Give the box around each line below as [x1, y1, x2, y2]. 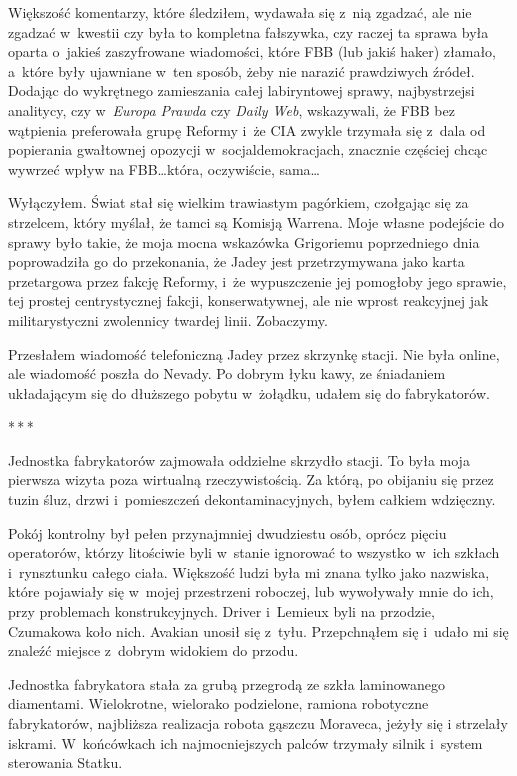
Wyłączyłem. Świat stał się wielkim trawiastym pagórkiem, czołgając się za [8, 192, 469, 213]
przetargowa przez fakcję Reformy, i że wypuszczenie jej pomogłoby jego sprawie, [8, 270, 507, 291]
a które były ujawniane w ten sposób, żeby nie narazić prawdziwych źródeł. [8, 60, 475, 81]
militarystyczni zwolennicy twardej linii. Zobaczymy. [8, 309, 328, 330]
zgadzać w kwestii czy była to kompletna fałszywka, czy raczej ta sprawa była [8, 21, 489, 42]
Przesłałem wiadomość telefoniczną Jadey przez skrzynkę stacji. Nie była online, [8, 343, 500, 364]
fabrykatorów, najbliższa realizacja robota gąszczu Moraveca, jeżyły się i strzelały [8, 713, 508, 733]
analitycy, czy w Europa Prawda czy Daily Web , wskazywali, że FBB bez [8, 99, 455, 120]
